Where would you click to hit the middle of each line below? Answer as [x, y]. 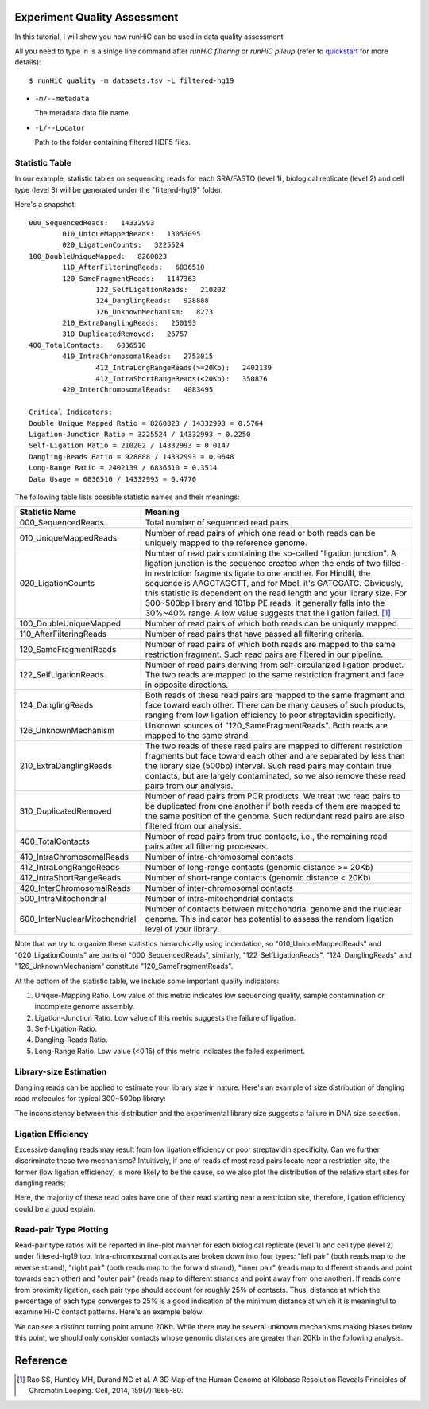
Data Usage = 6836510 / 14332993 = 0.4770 [113, 479]
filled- [394, 564]
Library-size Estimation [61, 1071]
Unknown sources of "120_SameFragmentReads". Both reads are [267, 726]
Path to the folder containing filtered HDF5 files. [112, 142]
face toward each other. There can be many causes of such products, [276, 705]
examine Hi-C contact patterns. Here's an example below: [109, 1312]
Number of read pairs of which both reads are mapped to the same [271, 645]
